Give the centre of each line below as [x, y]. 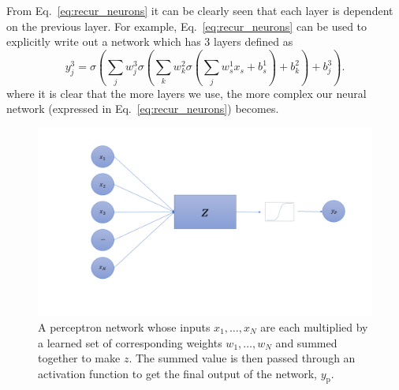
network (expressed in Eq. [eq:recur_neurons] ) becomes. [143, 109]
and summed [306, 342]
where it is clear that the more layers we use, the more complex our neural [186, 93]
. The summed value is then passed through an [242, 358]
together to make [79, 358]
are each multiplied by [314, 326]
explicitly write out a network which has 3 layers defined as [150, 41]
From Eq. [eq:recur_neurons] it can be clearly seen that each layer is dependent [200, 10]
